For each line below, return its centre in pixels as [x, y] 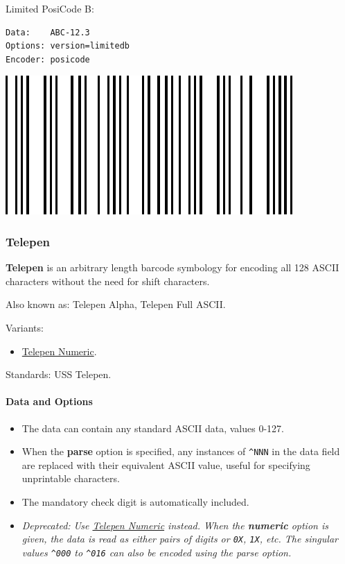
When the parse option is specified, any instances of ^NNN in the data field [181, 451]
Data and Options [49, 401]
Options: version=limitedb [68, 46]
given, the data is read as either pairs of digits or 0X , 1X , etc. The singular [180, 539]
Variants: [25, 327]
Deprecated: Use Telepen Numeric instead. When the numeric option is [175, 525]
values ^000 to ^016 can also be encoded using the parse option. [157, 552]
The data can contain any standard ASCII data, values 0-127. [153, 428]
